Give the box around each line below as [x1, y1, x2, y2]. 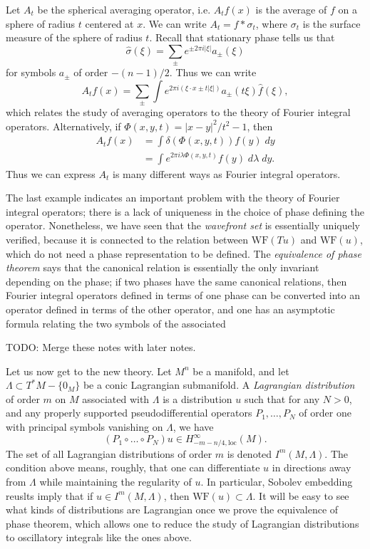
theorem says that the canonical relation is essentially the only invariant [6, 260, 319, 275]
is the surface [302, 16, 361, 31]
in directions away [272, 460, 351, 475]
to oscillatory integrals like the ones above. [6, 530, 192, 545]
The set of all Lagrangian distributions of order [6, 446, 212, 461]
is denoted [227, 446, 272, 461]
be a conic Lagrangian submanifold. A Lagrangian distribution [83, 377, 355, 392]
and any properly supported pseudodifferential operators [6, 405, 252, 420]
